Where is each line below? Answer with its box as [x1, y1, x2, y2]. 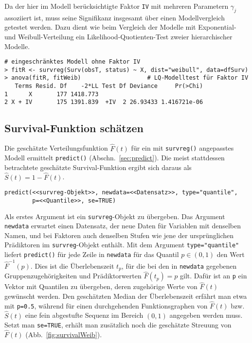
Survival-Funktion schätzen [4, 120, 144, 135]
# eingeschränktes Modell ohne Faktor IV [4, 58, 141, 66]
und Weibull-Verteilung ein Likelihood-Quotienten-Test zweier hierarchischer [4, 31, 233, 41]
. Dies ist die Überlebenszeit [30, 260, 114, 271]
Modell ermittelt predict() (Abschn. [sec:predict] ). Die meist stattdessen [4, 153, 225, 163]
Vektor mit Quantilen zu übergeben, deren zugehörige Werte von [4, 281, 198, 292]
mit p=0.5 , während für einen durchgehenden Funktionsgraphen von [4, 300, 208, 310]
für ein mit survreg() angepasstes [131, 143, 234, 153]
